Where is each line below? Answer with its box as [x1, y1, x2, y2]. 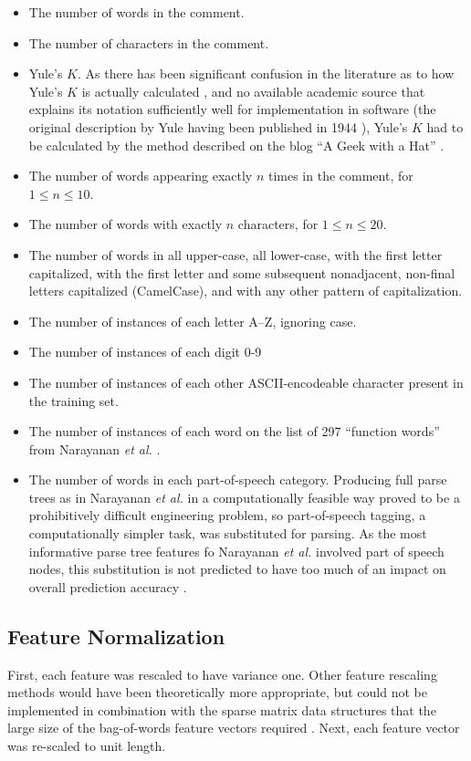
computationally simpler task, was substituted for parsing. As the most [28, 524, 427, 543]
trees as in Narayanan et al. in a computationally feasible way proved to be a [28, 487, 460, 506]
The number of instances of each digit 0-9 [28, 342, 262, 361]
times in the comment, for [267, 166, 413, 185]
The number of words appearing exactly [28, 166, 253, 185]
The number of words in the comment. [28, 3, 245, 21]
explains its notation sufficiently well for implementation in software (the [28, 99, 436, 119]
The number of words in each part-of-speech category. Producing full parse [28, 470, 447, 489]
